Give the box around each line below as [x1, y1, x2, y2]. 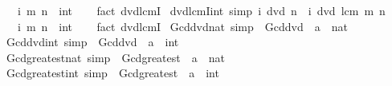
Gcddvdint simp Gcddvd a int [6, 33, 179, 50]
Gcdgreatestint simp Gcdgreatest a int [6, 64, 219, 81]
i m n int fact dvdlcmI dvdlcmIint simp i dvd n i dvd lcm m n [17, 2, 386, 18]
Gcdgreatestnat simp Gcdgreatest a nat [6, 49, 225, 65]
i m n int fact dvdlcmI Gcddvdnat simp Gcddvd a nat [17, 18, 348, 34]
